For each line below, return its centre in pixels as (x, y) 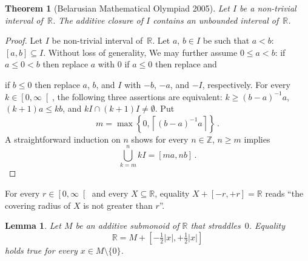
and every (110, 193)
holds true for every (41, 250)
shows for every (160, 139)
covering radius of (38, 205)
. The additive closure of (98, 20)
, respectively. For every (246, 84)
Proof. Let (24, 40)
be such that (226, 40)
